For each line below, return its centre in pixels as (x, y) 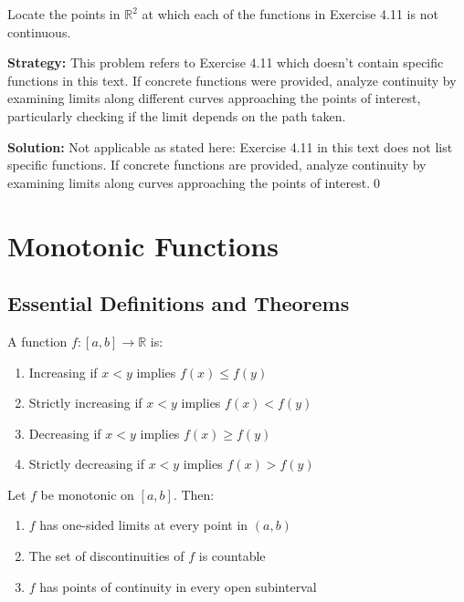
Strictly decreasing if (86, 464)
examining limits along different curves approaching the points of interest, (214, 98)
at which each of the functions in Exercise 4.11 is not (290, 14)
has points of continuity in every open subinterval (178, 586)
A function (37, 341)
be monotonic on (87, 494)
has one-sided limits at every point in (144, 525)
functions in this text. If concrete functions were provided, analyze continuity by (232, 80)
